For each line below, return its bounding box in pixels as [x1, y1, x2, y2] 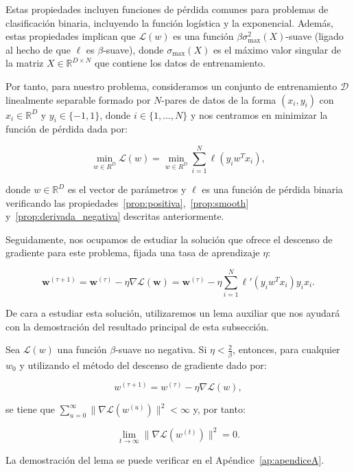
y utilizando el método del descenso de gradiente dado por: [19, 357, 267, 372]
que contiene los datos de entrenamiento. [94, 56, 266, 70]
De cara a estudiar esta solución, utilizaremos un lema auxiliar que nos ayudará [5, 306, 340, 320]
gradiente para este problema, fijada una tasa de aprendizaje [5, 245, 260, 260]
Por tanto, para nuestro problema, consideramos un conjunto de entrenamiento [5, 78, 338, 93]
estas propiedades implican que [5, 29, 136, 43]
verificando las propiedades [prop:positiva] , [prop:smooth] [5, 195, 249, 210]
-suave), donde [103, 42, 164, 56]
